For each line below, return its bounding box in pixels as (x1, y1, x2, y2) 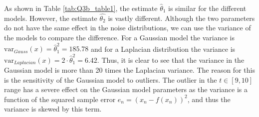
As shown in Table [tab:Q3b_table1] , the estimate (4, 3, 158, 13)
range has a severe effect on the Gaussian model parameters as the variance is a (4, 84, 248, 95)
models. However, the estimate (4, 12, 97, 23)
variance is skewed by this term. (4, 104, 102, 114)
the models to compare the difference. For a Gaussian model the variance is (4, 32, 235, 42)
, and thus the (187, 94, 231, 104)
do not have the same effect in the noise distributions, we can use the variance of (4, 22, 251, 33)
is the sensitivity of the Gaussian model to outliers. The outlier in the (4, 74, 217, 85)
